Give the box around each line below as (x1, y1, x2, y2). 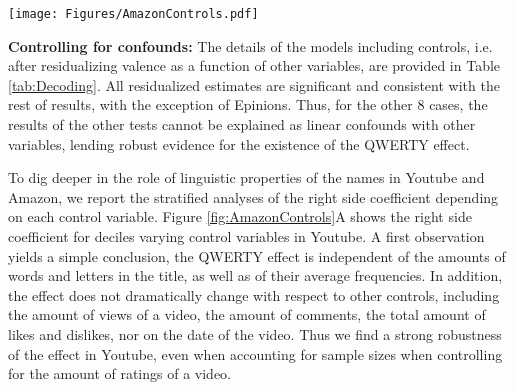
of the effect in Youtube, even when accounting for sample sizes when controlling (8, 343, 503, 364)
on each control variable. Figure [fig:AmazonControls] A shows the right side (8, 206, 472, 227)
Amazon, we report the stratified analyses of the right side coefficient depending (8, 186, 499, 207)
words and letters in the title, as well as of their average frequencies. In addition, (8, 265, 503, 286)
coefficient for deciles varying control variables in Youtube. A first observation (8, 226, 485, 246)
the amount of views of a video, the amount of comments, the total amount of (8, 304, 486, 325)
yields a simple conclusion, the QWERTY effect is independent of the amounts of (8, 245, 506, 266)
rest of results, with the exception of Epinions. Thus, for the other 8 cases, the (8, 94, 488, 115)
